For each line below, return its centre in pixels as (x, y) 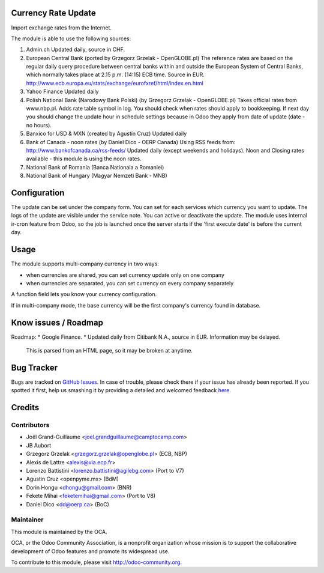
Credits (25, 408)
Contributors (30, 425)
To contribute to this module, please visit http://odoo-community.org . (97, 562)
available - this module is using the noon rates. (84, 159)
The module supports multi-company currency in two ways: (85, 264)
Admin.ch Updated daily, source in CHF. (76, 50)
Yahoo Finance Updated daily (62, 92)
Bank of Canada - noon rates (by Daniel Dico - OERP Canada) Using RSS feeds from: (131, 142)
